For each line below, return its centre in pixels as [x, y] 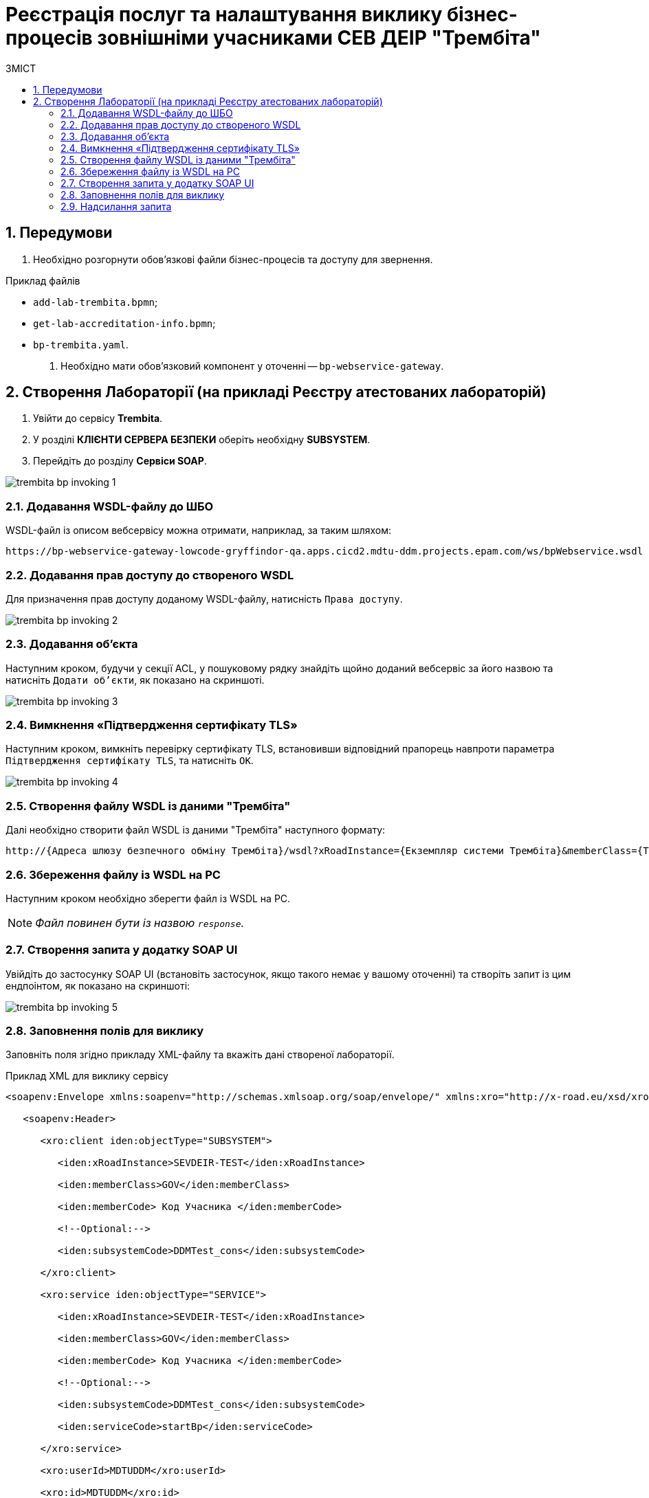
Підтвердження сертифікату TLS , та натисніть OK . [130, 761]
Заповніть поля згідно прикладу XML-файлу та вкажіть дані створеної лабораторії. [200, 1055]
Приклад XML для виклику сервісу [87, 1076]
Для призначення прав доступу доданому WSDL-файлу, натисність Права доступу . [204, 599]
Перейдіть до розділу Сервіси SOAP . [120, 461]
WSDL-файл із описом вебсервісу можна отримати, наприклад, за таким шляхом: [198, 530]
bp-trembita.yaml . [81, 344]
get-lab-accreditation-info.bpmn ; [124, 323]
